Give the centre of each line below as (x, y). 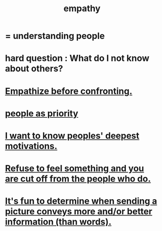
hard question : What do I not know (77, 58)
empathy (82, 9)
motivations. (31, 146)
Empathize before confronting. (69, 91)
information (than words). (58, 222)
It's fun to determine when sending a (81, 201)
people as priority (42, 113)
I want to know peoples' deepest (72, 136)
